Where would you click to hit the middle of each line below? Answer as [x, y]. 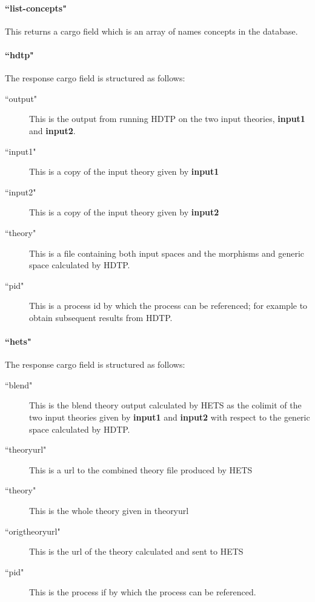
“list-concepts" [36, 8]
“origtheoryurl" [33, 531]
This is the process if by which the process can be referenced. [143, 592]
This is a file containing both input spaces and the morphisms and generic [167, 253]
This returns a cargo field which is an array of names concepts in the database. [151, 31]
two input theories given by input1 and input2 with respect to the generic [170, 417]
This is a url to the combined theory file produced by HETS [141, 469]
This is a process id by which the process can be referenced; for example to [168, 306]
